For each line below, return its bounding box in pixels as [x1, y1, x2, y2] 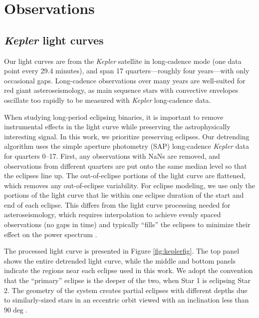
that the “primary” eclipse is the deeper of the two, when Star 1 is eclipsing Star [4, 275, 251, 286]
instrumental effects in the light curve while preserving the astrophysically [4, 121, 231, 132]
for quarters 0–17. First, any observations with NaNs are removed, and [4, 150, 220, 161]
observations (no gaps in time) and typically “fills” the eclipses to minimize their [4, 219, 251, 230]
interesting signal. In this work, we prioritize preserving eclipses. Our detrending [4, 131, 250, 141]
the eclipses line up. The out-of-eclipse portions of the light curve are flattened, [4, 170, 246, 181]
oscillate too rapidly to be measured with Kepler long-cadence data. [4, 94, 211, 105]
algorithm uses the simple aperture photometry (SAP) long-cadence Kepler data [4, 141, 249, 151]
